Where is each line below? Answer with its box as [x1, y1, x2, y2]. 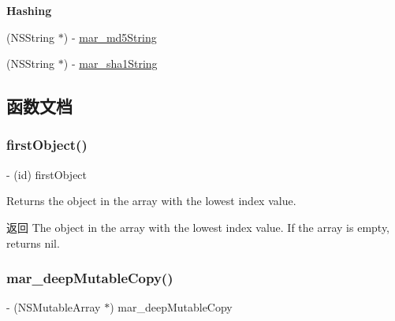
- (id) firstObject [6, 166, 88, 182]
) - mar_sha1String [63, 55, 158, 72]
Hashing [6, 2, 52, 18]
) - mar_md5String [63, 28, 157, 45]
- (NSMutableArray [6, 299, 101, 315]
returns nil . [6, 234, 60, 251]
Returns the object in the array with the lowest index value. [6, 192, 296, 209]
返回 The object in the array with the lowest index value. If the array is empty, [6, 218, 390, 235]
